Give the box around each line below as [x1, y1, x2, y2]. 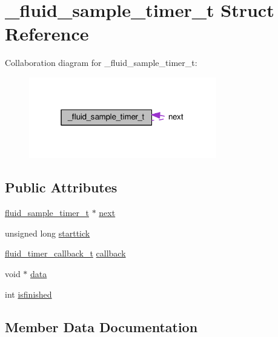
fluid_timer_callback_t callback [5, 247, 126, 260]
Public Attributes [5, 178, 117, 197]
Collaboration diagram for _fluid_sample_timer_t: [5, 56, 197, 69]
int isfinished [5, 287, 52, 300]
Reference [5, 21, 89, 46]
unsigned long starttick [5, 226, 90, 239]
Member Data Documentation [5, 317, 198, 336]
